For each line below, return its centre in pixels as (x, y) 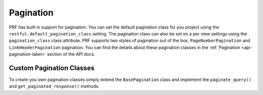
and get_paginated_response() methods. (54, 86)
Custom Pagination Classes (52, 68)
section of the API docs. (71, 54)
